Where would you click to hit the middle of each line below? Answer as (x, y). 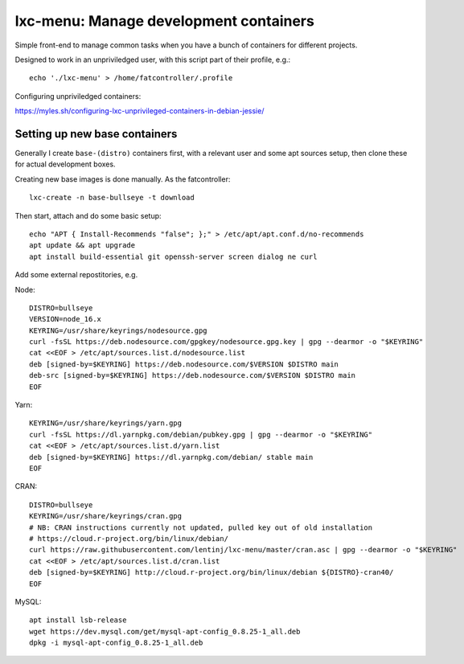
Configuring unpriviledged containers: (78, 96)
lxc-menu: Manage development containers (165, 21)
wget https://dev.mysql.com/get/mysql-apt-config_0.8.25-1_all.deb (165, 631)
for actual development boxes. (65, 164)
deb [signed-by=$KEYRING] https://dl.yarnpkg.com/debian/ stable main (171, 457)
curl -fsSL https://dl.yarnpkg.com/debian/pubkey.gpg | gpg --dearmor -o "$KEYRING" (201, 434)
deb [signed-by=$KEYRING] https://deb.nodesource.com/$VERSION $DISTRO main (184, 364)
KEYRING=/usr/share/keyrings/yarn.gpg (106, 423)
